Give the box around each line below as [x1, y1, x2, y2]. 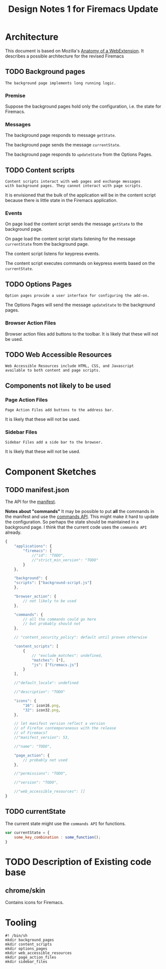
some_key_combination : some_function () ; [14, 835, 101, 840]
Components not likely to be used [5, 381, 111, 390]
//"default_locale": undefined [14, 681, 79, 686]
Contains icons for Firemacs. [5, 900, 64, 905]
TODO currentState [5, 807, 66, 816]
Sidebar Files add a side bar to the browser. [5, 440, 103, 445]
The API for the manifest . [5, 499, 56, 505]
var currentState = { [5, 830, 50, 835]
